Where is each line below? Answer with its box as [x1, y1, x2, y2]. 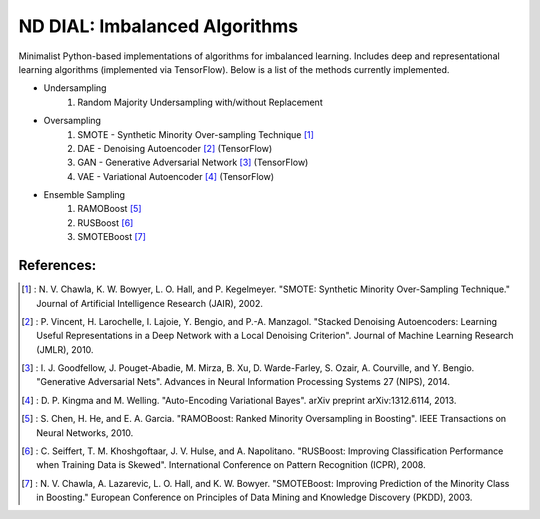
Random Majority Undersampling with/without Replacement [77, 96, 324, 108]
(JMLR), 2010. [36, 343, 94, 355]
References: [18, 257, 97, 274]
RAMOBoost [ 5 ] [77, 203, 142, 215]
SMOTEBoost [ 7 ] [77, 231, 147, 243]
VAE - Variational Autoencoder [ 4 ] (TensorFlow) [77, 170, 275, 182]
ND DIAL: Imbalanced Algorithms [18, 15, 299, 37]
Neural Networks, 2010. [36, 426, 134, 439]
